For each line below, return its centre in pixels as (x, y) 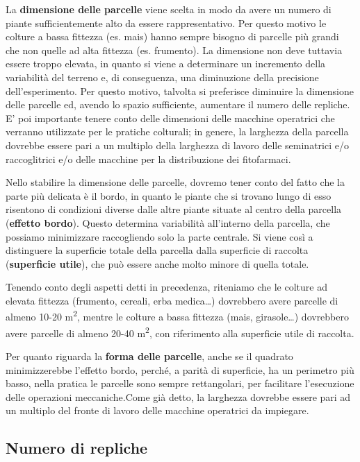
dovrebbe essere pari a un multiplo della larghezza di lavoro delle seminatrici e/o (177, 145)
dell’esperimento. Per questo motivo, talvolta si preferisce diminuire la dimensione (180, 91)
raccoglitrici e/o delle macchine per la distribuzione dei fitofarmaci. (148, 159)
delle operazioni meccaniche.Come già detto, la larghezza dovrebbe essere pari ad (178, 396)
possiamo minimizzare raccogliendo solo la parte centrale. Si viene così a (159, 236)
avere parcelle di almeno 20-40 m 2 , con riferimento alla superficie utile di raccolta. (180, 332)
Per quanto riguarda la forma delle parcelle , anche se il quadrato (149, 356)
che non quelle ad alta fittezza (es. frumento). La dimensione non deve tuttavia (174, 50)
